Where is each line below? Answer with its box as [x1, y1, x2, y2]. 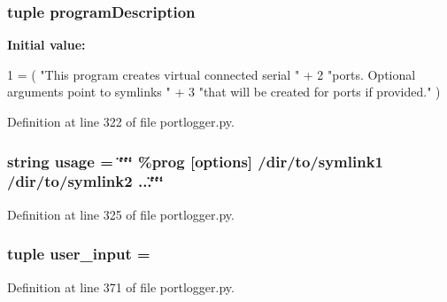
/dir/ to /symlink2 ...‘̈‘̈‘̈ [7, 170, 164, 192]
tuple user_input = [7, 243, 150, 265]
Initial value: [7, 35, 86, 54]
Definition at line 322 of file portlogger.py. [7, 112, 235, 130]
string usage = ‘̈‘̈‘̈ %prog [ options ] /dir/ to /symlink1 [7, 150, 383, 172]
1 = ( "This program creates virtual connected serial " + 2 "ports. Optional [7, 65, 416, 83]
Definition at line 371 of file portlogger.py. [7, 277, 235, 296]
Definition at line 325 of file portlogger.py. [7, 205, 235, 223]
